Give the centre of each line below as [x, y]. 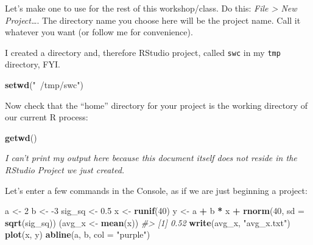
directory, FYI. [33, 64]
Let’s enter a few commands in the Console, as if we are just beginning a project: [156, 190]
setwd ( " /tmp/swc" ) [44, 85]
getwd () [21, 137]
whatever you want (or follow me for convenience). [99, 32]
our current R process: [47, 117]
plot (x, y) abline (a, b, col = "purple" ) [78, 234]
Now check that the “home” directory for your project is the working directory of [156, 105]
